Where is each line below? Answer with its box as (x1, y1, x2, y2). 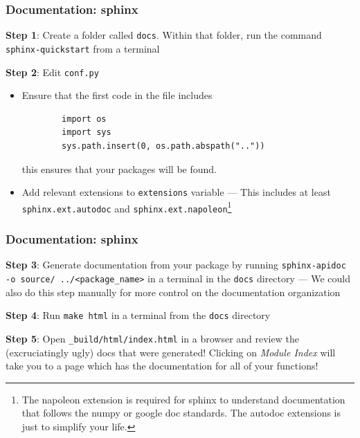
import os (62, 113, 107, 124)
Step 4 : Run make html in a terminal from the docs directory (6, 308, 271, 322)
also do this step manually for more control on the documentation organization (6, 284, 341, 299)
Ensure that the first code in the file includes (21, 88, 213, 102)
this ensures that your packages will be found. (21, 161, 217, 176)
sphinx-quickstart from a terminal (6, 41, 160, 55)
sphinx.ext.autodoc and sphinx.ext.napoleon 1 (21, 199, 232, 215)
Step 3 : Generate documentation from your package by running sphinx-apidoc (6, 257, 346, 272)
